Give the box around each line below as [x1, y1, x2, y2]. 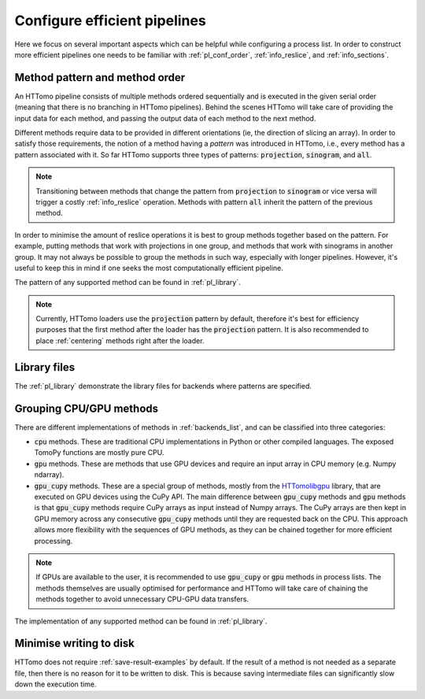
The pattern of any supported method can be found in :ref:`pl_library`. [14, 278, 241, 287]
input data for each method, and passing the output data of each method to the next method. [14, 113, 316, 123]
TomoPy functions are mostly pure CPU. [34, 448, 164, 457]
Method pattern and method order [14, 71, 186, 84]
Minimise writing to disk [14, 637, 135, 650]
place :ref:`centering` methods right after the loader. [35, 335, 205, 346]
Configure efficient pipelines [14, 12, 206, 29]
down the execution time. [14, 679, 97, 689]
